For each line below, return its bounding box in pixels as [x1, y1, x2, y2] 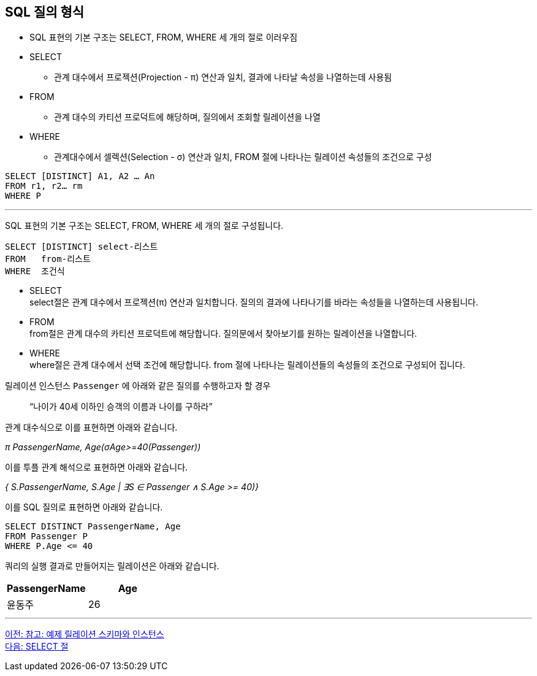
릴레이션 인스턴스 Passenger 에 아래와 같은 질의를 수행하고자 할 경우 [5, 380, 271, 391]
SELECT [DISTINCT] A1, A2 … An [5, 171, 155, 182]
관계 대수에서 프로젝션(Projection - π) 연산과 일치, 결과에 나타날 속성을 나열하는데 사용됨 [54, 72, 392, 83]
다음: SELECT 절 [5, 641, 69, 652]
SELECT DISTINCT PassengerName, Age [5, 521, 181, 532]
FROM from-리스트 [5, 254, 91, 264]
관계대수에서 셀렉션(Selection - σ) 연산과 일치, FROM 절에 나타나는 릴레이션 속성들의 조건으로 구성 [54, 152, 432, 163]
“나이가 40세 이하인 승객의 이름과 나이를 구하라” [29, 401, 213, 412]
